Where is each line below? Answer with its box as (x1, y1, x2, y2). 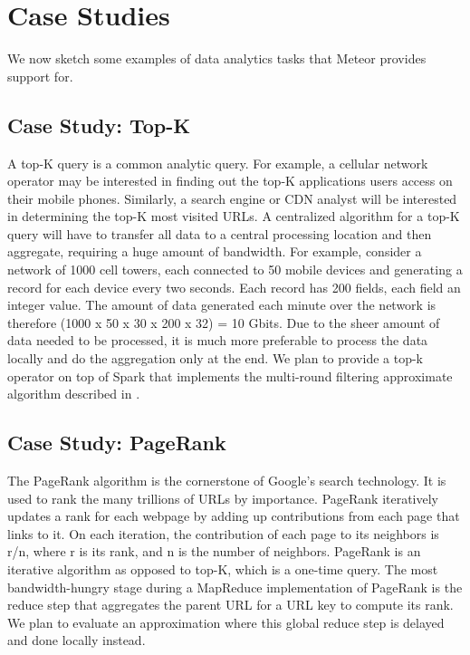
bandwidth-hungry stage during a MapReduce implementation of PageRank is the (7, 577, 463, 596)
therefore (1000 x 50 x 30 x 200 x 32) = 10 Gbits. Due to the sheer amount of (7, 313, 440, 332)
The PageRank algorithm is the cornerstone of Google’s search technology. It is (7, 471, 446, 490)
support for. (7, 66, 73, 85)
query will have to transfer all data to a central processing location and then (7, 224, 432, 243)
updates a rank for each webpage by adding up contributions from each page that (7, 506, 460, 525)
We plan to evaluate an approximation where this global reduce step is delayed (7, 612, 445, 631)
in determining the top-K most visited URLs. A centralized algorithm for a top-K (7, 207, 460, 226)
